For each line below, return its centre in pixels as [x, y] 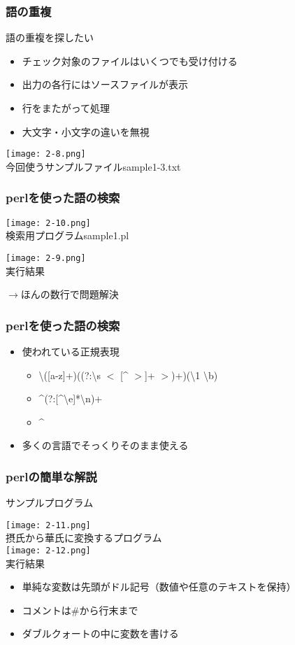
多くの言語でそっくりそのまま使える [105, 445]
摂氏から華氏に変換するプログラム [84, 538]
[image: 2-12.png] [48, 551]
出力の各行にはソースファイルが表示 [105, 84]
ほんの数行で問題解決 [70, 294]
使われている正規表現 [71, 351]
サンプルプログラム [50, 503]
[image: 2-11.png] [48, 525]
